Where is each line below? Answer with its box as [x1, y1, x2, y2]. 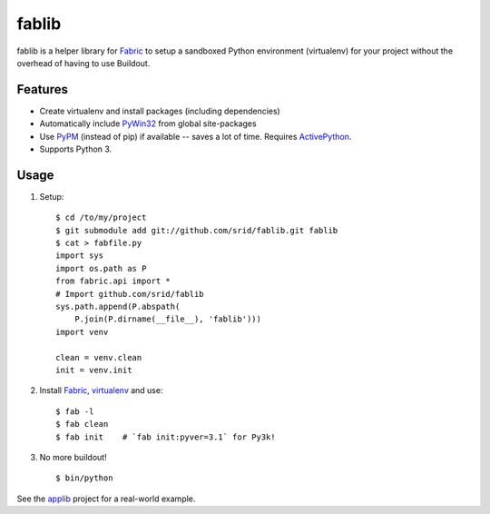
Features [16, 82, 68, 97]
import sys [55, 251, 104, 261]
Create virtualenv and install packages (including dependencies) [39, 105, 280, 116]
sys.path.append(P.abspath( [55, 301, 181, 312]
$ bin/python [55, 473, 113, 483]
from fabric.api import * [55, 276, 171, 286]
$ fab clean [55, 419, 109, 430]
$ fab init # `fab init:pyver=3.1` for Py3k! [55, 431, 276, 442]
